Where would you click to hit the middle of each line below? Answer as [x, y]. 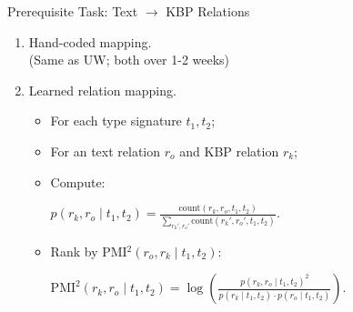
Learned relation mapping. [102, 90]
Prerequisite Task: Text [73, 11]
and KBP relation [229, 151]
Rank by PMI [89, 251]
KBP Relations [208, 11]
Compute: [78, 181]
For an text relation [106, 151]
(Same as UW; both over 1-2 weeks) [129, 60]
